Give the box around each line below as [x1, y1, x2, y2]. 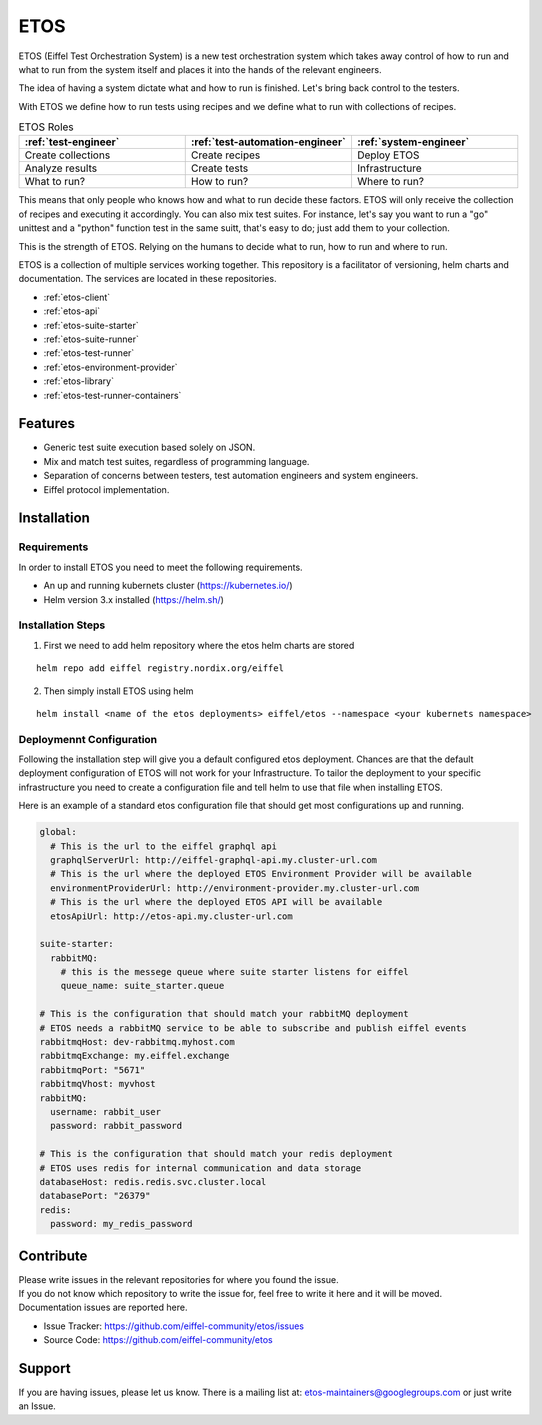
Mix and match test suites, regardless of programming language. [43, 455, 310, 467]
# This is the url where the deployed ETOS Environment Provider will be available [50, 868, 472, 880]
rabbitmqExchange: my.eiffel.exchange [39, 1050, 230, 1062]
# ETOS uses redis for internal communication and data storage [39, 1162, 362, 1174]
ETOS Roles [18, 120, 74, 134]
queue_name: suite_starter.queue [60, 980, 225, 992]
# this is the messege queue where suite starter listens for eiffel [60, 966, 409, 978]
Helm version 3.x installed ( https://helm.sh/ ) [43, 593, 225, 605]
